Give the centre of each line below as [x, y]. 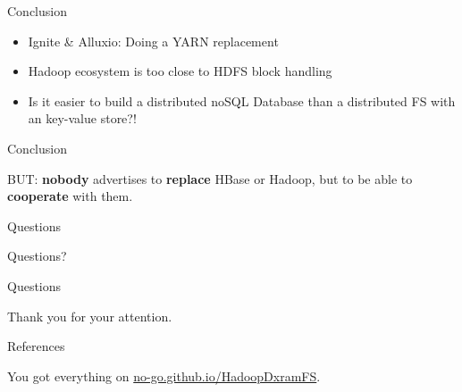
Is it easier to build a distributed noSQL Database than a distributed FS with [242, 100]
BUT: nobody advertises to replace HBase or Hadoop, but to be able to [210, 178]
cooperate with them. [70, 196]
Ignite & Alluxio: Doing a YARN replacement [153, 41]
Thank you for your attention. [90, 316]
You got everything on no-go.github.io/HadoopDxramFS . [164, 375]
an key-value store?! [82, 118]
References [36, 346]
